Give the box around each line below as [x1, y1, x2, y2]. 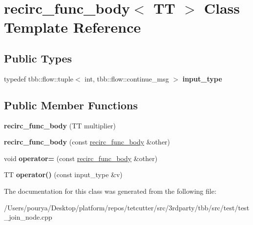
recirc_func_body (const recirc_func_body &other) [4, 137, 170, 147]
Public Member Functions [4, 97, 138, 112]
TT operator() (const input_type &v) [4, 169, 123, 180]
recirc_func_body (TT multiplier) [4, 120, 116, 130]
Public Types [4, 50, 72, 65]
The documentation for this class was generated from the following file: [4, 185, 216, 196]
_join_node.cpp [4, 212, 52, 222]
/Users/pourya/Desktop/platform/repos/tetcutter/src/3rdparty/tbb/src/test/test [4, 202, 250, 212]
